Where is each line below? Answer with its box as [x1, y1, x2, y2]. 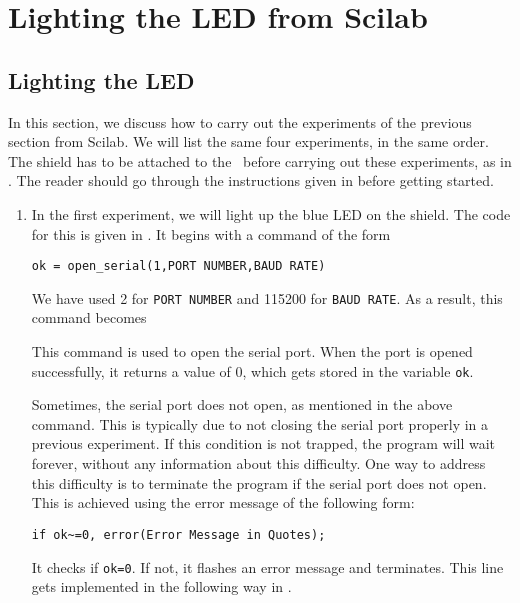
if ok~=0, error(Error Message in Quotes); [31, 527, 326, 542]
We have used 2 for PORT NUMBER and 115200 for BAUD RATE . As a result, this [31, 287, 503, 308]
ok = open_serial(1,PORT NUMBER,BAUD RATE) [31, 259, 326, 274]
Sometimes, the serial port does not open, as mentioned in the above [31, 394, 453, 415]
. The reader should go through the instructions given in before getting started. [8, 170, 494, 191]
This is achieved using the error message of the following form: [31, 492, 415, 513]
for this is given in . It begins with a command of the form [31, 223, 391, 244]
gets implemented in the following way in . [31, 576, 292, 597]
